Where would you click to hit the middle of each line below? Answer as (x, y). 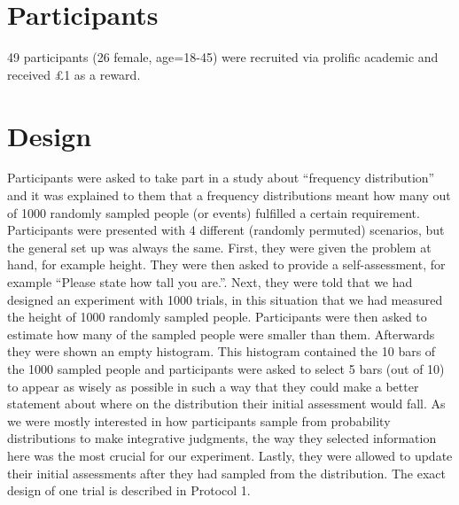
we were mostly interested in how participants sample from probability (199, 420)
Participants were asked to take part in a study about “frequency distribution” (221, 178)
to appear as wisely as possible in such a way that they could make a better (213, 386)
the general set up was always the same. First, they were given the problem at (219, 247)
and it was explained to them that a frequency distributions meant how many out (229, 195)
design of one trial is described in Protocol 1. (129, 490)
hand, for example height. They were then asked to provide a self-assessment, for (226, 264)
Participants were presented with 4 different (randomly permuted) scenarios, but (226, 230)
